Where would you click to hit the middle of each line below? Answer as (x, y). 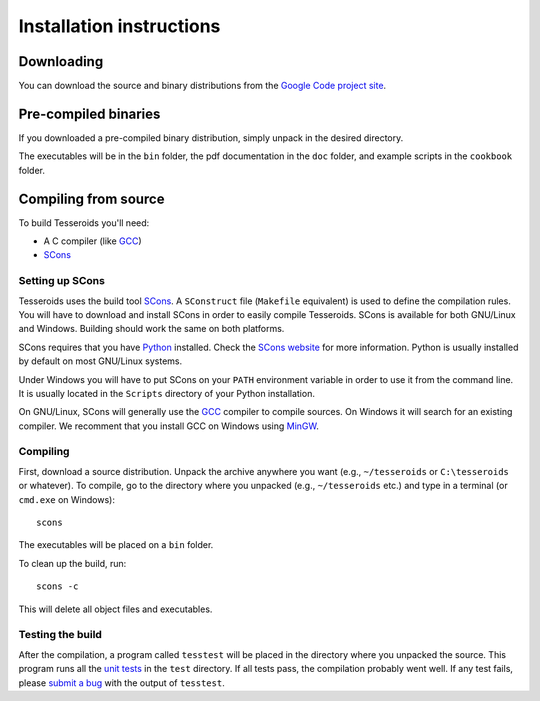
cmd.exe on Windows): (66, 499)
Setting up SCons (61, 281)
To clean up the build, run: (72, 563)
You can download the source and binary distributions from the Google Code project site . (202, 86)
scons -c (57, 586)
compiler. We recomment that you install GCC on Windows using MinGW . (169, 426)
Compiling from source (91, 198)
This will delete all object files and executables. (115, 609)
